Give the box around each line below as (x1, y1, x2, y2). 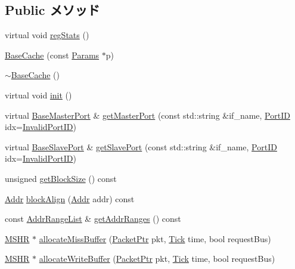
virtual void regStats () (5, 29, 89, 41)
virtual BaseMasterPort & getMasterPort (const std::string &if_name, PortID (5, 109, 290, 121)
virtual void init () (5, 88, 72, 101)
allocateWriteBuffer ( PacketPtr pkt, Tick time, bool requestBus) (39, 252, 275, 265)
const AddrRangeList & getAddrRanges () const (5, 212, 181, 225)
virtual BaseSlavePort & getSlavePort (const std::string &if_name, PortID (5, 140, 277, 153)
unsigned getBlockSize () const (5, 172, 117, 184)
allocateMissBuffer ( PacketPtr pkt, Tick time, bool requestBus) (39, 232, 271, 245)
